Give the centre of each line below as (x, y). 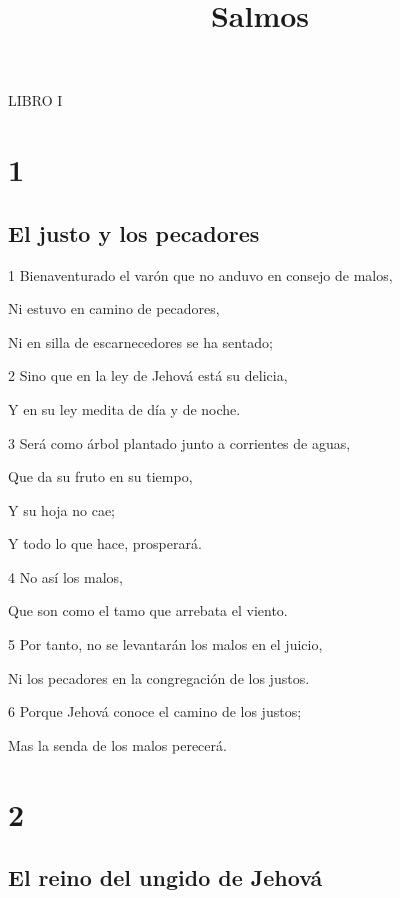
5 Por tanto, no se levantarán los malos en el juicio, (165, 644)
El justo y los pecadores (134, 232)
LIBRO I (35, 100)
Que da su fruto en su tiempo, (100, 476)
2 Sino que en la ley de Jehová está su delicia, (148, 375)
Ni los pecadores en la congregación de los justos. (159, 677)
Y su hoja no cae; (62, 509)
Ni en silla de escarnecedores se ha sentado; (140, 341)
